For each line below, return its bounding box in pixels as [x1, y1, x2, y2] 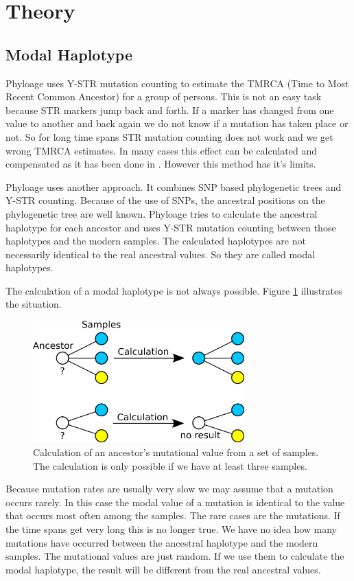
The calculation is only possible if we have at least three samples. [33, 458, 307, 472]
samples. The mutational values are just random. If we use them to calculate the [5, 549, 344, 563]
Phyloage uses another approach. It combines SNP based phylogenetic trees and [5, 179, 342, 194]
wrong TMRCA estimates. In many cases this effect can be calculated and [5, 143, 317, 157]
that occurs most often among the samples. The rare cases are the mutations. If [5, 508, 340, 523]
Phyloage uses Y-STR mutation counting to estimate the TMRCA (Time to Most [5, 76, 349, 90]
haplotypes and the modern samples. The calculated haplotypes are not [5, 233, 306, 248]
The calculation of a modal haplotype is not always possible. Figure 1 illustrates [5, 283, 342, 297]
